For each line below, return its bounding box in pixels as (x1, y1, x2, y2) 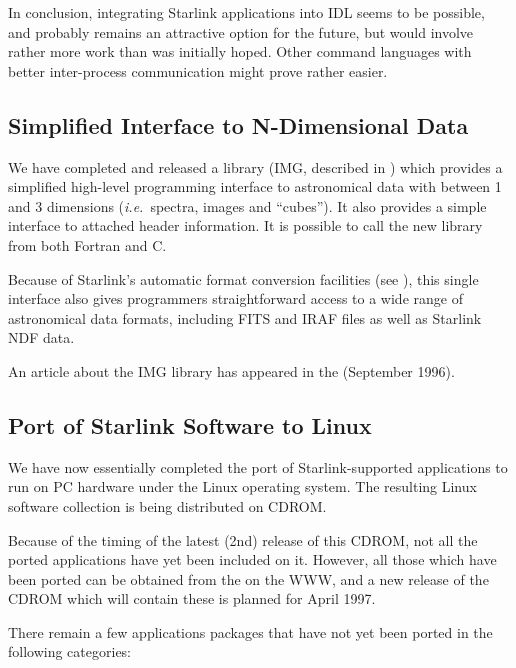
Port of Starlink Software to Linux (8, 409, 372, 440)
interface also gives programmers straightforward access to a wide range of (8, 288, 463, 309)
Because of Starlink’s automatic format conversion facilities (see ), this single (8, 268, 479, 289)
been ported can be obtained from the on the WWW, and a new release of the (8, 568, 489, 589)
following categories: (8, 641, 132, 662)
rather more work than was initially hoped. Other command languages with (8, 41, 472, 62)
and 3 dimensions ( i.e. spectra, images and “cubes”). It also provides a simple (8, 195, 487, 216)
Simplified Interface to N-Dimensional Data (8, 109, 469, 140)
